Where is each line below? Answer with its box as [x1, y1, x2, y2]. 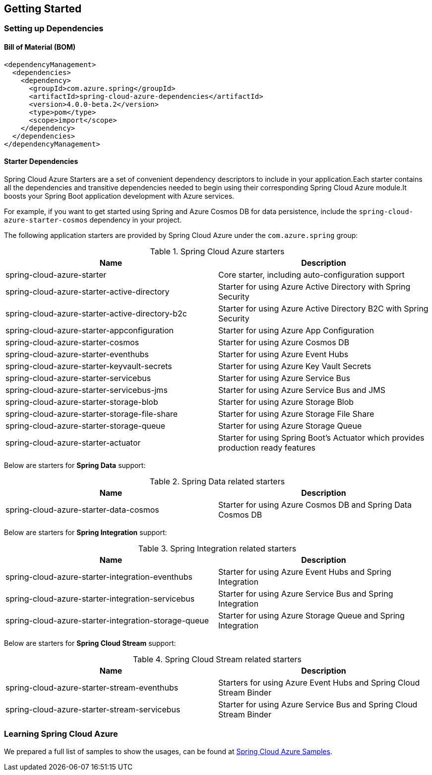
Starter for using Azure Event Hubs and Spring [218, 566, 391, 577]
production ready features [218, 442, 315, 453]
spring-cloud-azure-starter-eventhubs [5, 349, 149, 359]
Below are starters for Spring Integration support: [4, 528, 167, 537]
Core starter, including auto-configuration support [218, 269, 405, 280]
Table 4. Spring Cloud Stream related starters [132, 654, 302, 664]
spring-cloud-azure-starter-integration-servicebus [5, 593, 195, 604]
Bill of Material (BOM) [4, 43, 76, 52]
